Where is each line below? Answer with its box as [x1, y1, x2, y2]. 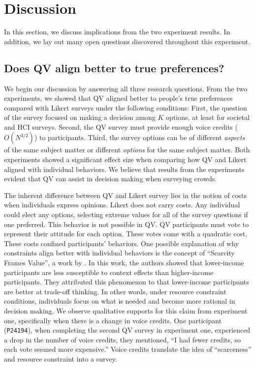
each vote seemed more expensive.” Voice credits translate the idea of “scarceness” [4, 344, 252, 354]
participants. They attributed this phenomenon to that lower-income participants [4, 277, 249, 287]
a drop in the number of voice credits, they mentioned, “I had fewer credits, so [4, 334, 241, 344]
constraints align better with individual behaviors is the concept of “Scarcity [4, 248, 235, 258]
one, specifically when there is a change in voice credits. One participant [4, 315, 222, 325]
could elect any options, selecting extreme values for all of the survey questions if [4, 209, 248, 220]
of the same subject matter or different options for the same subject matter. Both [4, 144, 250, 155]
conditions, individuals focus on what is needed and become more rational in [4, 296, 235, 306]
